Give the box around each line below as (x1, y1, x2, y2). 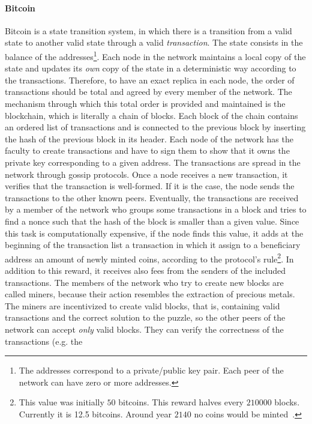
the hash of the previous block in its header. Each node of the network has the (5, 132, 293, 145)
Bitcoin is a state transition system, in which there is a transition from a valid (5, 24, 292, 37)
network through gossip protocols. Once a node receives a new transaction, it (5, 168, 288, 180)
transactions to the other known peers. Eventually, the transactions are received (5, 191, 299, 204)
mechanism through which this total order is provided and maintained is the (5, 97, 286, 110)
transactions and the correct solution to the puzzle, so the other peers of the (5, 311, 286, 324)
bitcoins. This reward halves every (118, 396, 244, 408)
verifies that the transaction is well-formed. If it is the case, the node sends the (5, 180, 295, 192)
